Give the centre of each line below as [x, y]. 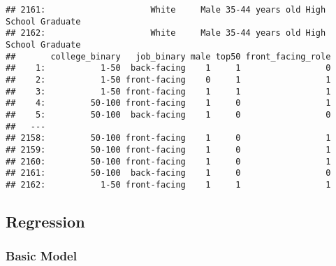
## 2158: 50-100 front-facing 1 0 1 [168, 138]
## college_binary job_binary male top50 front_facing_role [168, 56]
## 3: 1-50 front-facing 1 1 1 [168, 91]
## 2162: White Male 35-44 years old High [166, 33]
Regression [45, 221]
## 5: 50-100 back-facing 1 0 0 [168, 114]
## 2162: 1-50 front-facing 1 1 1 [168, 184]
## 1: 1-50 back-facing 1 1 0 [168, 68]
